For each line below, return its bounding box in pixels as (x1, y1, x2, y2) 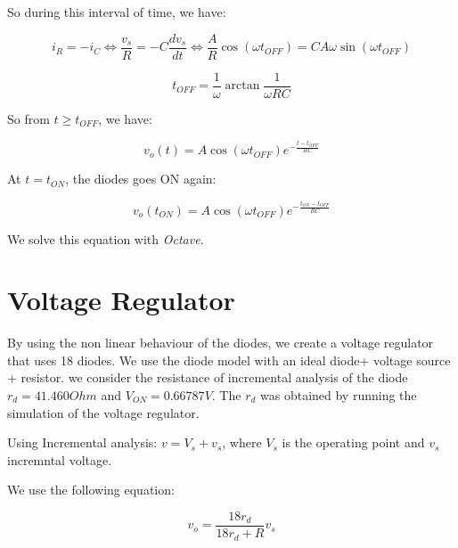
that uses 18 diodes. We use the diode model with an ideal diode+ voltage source (7, 350, 451, 369)
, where (222, 433, 262, 452)
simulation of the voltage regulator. (7, 403, 200, 421)
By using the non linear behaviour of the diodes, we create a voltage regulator (7, 333, 434, 352)
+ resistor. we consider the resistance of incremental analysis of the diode (7, 368, 408, 387)
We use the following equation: (7, 480, 175, 499)
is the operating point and (282, 433, 425, 452)
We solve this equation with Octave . (7, 229, 204, 248)
